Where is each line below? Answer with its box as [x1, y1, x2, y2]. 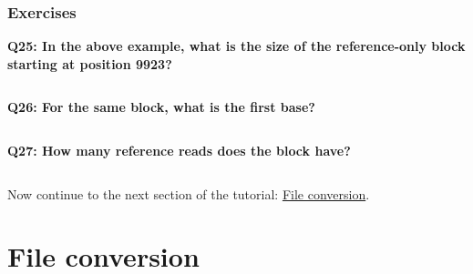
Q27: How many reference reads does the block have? [7, 141, 351, 159]
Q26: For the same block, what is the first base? [7, 97, 315, 117]
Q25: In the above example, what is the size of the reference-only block [7, 36, 466, 56]
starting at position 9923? [7, 54, 172, 73]
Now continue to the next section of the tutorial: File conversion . [7, 184, 370, 203]
